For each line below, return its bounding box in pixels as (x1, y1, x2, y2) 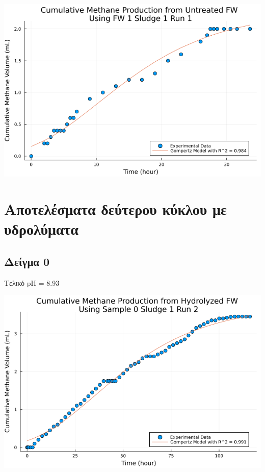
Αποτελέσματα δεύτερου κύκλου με (4, 198, 227, 219)
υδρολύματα (4, 218, 78, 239)
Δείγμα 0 (4, 253, 50, 269)
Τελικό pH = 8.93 (4, 277, 60, 288)
